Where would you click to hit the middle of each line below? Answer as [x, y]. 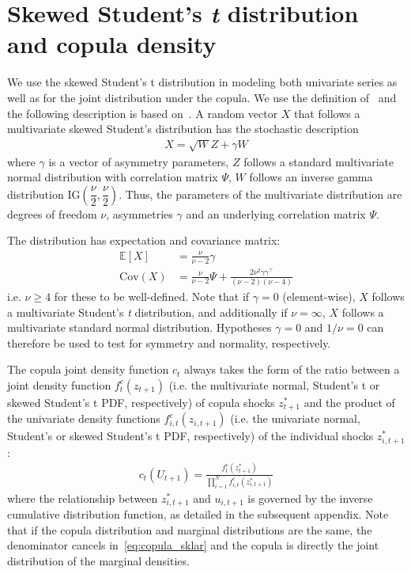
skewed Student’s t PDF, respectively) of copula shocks [141, 402]
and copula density [112, 44]
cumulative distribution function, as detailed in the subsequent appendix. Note [198, 514]
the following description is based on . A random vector [143, 113]
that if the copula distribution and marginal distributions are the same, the [190, 529]
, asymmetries [140, 213]
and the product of [349, 402]
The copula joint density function [88, 369]
